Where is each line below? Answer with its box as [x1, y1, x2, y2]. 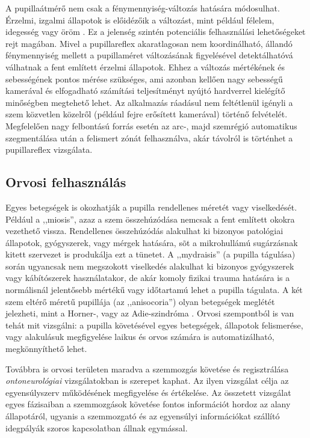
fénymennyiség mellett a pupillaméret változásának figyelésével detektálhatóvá [5, 49, 293, 61]
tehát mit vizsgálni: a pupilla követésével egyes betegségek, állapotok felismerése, [5, 318, 303, 331]
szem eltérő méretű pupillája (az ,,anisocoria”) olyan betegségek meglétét [5, 295, 275, 307]
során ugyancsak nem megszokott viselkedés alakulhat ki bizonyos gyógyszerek [5, 259, 294, 272]
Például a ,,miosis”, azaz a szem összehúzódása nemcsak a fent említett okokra [5, 212, 295, 225]
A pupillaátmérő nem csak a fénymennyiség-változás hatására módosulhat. [5, 2, 280, 14]
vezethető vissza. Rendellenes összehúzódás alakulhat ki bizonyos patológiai [5, 224, 284, 237]
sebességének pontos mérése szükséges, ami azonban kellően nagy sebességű [5, 72, 283, 85]
